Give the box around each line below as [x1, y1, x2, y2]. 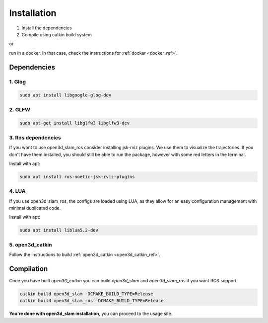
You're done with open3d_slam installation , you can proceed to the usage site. [9, 311, 173, 317]
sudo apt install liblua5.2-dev [19, 228, 99, 233]
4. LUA [9, 188, 26, 195]
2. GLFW [9, 106, 31, 113]
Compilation [9, 264, 48, 273]
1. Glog [9, 78, 26, 85]
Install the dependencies [21, 25, 72, 31]
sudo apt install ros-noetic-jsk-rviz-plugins [19, 174, 135, 179]
